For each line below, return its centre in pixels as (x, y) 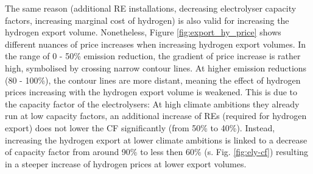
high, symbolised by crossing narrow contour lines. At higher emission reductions (156, 67)
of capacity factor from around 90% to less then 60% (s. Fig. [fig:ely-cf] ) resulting (157, 152)
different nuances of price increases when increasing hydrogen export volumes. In (156, 44)
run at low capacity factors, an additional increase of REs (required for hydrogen (156, 116)
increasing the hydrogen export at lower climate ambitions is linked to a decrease (156, 140)
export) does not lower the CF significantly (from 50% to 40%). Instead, (140, 127)
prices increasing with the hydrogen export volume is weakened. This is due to (151, 92)
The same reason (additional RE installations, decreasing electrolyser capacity (151, 8)
